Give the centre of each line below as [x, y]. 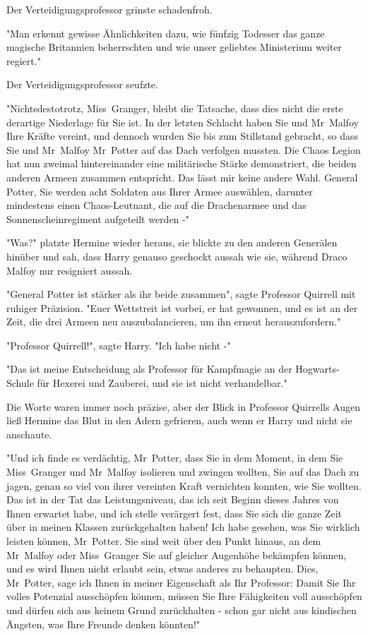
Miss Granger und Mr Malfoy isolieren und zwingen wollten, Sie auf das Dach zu [183, 472]
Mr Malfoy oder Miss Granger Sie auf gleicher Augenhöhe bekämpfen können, [177, 554]
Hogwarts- [317, 369]
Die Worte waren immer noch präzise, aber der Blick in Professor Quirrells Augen [183, 406]
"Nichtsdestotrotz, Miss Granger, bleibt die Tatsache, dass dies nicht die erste [175, 108]
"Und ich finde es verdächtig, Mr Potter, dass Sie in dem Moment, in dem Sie [175, 458]
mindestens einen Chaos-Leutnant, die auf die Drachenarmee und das [156, 205]
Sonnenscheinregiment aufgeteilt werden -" [98, 218]
